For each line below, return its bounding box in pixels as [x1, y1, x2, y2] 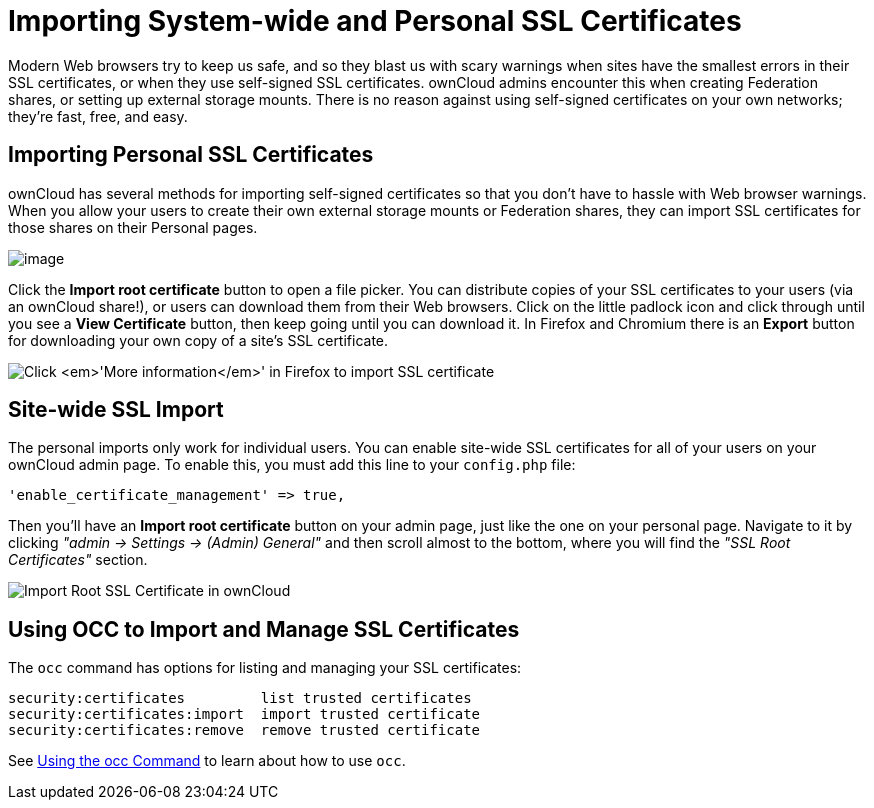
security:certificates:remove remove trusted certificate [8, 722, 481, 739]
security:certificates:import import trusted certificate [8, 706, 481, 723]
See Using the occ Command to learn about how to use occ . [8, 752, 406, 770]
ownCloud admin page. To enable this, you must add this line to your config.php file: [8, 456, 576, 474]
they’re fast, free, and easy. [8, 107, 188, 125]
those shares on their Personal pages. [8, 218, 258, 236]
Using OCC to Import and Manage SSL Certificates [8, 616, 520, 642]
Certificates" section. [8, 551, 148, 569]
